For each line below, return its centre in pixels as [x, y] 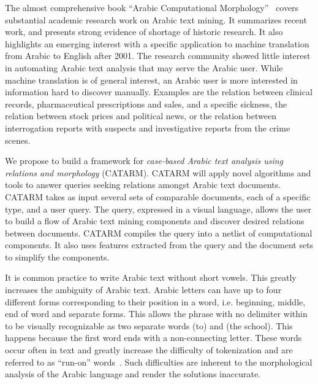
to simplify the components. [57, 257]
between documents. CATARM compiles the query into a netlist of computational [159, 233]
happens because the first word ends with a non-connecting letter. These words [153, 338]
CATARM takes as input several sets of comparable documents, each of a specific [158, 196]
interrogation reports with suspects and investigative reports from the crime [148, 127]
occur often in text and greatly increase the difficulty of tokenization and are [149, 350]
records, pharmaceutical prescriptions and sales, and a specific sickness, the [146, 104]
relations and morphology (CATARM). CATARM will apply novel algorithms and [158, 172]
